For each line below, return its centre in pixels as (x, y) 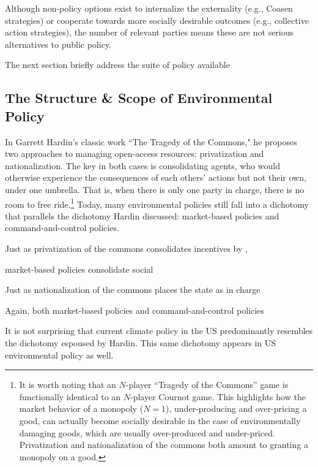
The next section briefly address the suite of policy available (117, 65)
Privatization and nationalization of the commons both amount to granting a (164, 445)
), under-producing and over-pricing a (236, 408)
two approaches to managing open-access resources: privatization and (135, 154)
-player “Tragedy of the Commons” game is (207, 385)
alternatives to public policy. (58, 44)
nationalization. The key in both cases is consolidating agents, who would (142, 165)
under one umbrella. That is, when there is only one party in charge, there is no (155, 189)
